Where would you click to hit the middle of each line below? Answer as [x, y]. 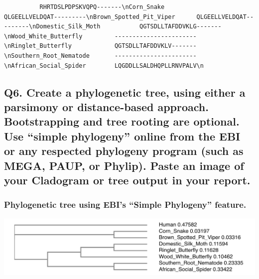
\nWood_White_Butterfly [43, 36]
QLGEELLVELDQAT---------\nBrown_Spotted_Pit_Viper [90, 17]
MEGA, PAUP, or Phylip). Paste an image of [124, 165]
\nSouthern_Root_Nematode [47, 56]
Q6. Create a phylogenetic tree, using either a [125, 92]
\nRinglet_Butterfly [38, 46]
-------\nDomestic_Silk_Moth [52, 27]
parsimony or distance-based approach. [106, 106]
